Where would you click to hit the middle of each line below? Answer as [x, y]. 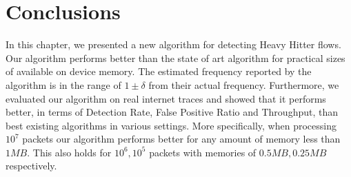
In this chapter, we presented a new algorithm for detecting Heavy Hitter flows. [173, 44]
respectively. [31, 166]
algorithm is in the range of [63, 84]
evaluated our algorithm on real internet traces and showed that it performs [166, 98]
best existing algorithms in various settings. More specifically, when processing [171, 125]
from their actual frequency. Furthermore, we [244, 84]
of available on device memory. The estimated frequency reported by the [159, 71]
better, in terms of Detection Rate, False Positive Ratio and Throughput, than [172, 112]
